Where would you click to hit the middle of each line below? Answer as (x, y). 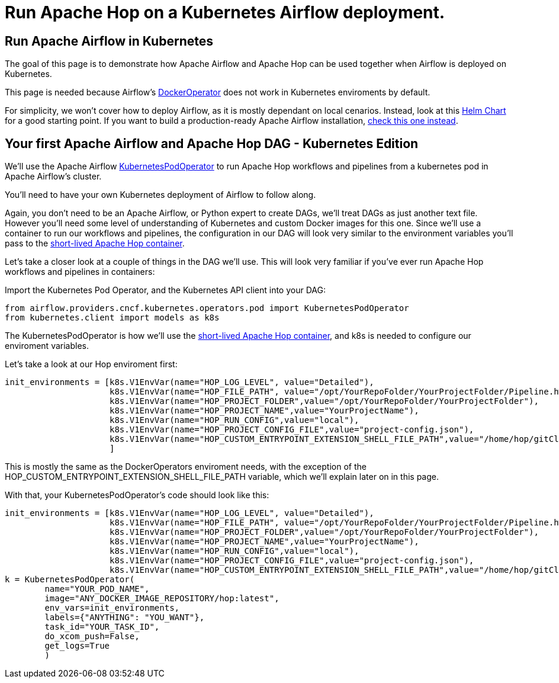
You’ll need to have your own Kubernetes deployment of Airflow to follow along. (160, 195)
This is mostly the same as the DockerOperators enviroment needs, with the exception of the (186, 467)
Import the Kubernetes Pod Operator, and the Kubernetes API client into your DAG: (165, 290)
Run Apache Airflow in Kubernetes (109, 41)
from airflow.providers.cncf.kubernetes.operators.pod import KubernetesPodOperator (207, 308)
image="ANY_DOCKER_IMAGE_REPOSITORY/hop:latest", (162, 599)
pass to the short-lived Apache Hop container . (95, 243)
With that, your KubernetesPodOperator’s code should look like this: (137, 495)
